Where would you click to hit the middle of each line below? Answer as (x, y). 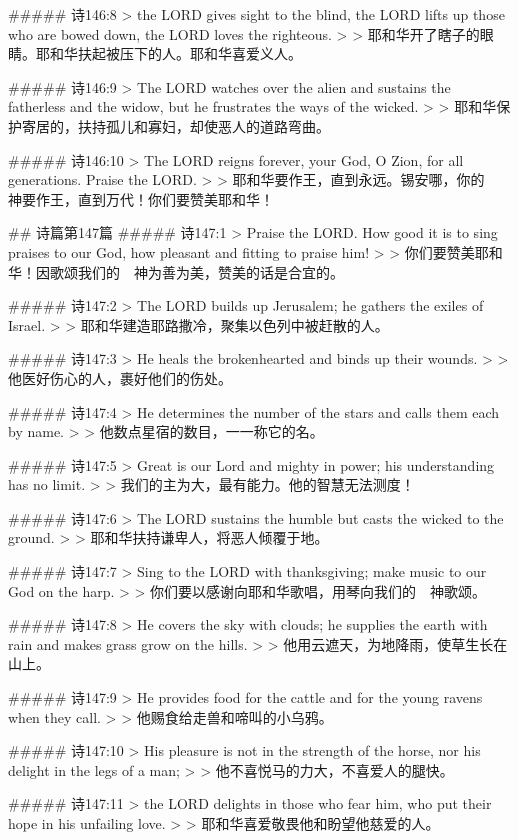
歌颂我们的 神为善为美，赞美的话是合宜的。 (196, 271)
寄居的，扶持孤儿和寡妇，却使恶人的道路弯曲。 (175, 125)
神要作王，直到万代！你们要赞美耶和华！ (141, 198)
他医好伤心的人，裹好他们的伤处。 (120, 377)
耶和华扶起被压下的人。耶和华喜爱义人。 (168, 53)
